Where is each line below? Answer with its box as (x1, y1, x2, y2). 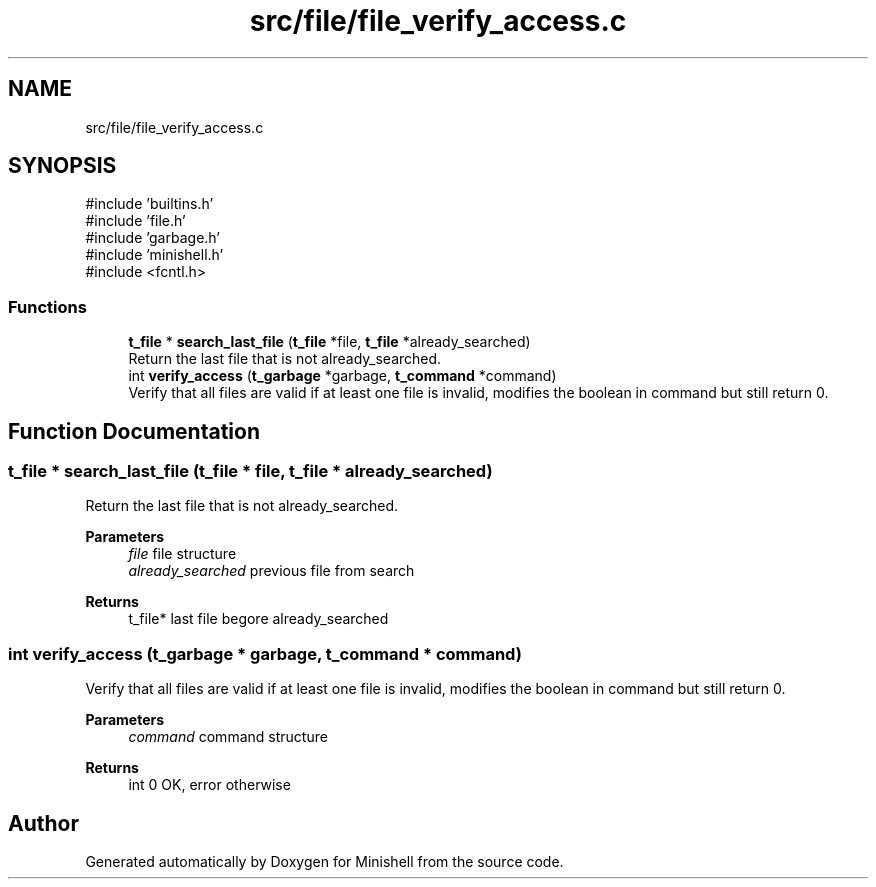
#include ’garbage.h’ (85, 229, 220, 247)
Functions (8, 296, 87, 317)
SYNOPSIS (8, 153, 117, 179)
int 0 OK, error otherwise (128, 776, 291, 794)
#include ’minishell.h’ (85, 246, 224, 264)
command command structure (128, 728, 328, 746)
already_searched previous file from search (128, 562, 415, 580)
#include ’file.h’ (85, 212, 186, 230)
